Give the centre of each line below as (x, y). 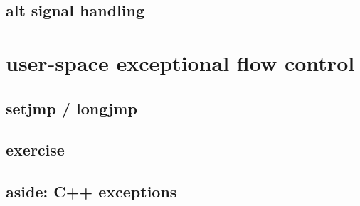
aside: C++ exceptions (91, 191)
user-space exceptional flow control (180, 62)
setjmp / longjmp (72, 108)
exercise (35, 150)
